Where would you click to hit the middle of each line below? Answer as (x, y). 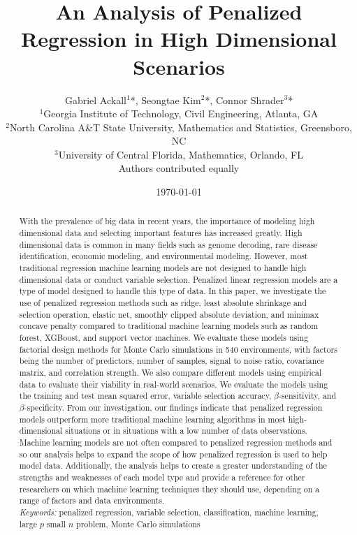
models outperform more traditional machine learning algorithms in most (152, 419)
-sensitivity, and (307, 396)
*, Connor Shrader (245, 100)
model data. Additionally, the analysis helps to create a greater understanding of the (173, 466)
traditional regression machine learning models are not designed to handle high (163, 268)
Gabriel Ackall (95, 100)
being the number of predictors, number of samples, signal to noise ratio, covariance (172, 361)
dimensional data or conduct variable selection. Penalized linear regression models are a (178, 279)
